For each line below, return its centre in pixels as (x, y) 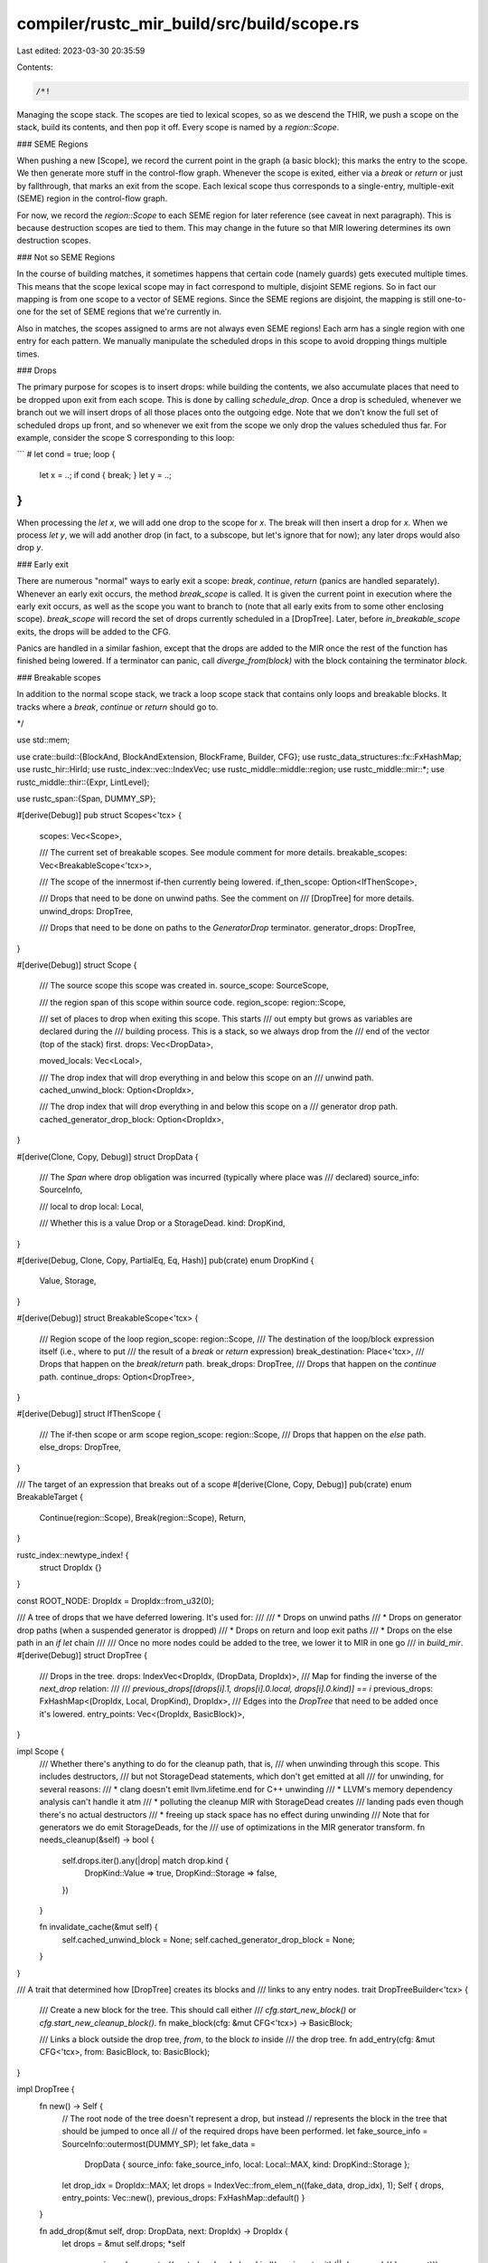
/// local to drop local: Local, (92, 1206)
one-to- (452, 299)
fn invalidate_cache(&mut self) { (99, 1927)
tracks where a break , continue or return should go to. (117, 707)
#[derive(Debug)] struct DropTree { (82, 1656)
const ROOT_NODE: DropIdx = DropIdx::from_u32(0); (115, 1600)
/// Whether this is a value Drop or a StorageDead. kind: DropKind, (162, 1223)
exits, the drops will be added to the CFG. (94, 631)
